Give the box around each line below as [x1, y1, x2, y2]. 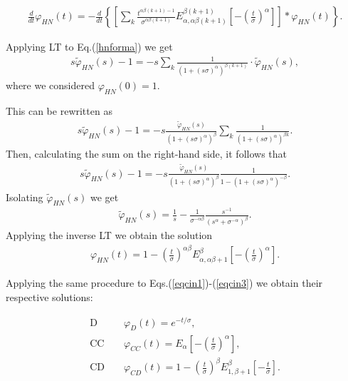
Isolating [6, 189, 43, 204]
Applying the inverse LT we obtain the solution [6, 228, 213, 243]
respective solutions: [6, 289, 93, 304]
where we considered [6, 78, 95, 93]
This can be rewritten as [6, 103, 112, 118]
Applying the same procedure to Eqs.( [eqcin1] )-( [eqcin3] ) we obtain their [6, 275, 323, 290]
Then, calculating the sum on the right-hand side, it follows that [6, 146, 288, 161]
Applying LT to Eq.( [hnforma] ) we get [6, 39, 173, 54]
